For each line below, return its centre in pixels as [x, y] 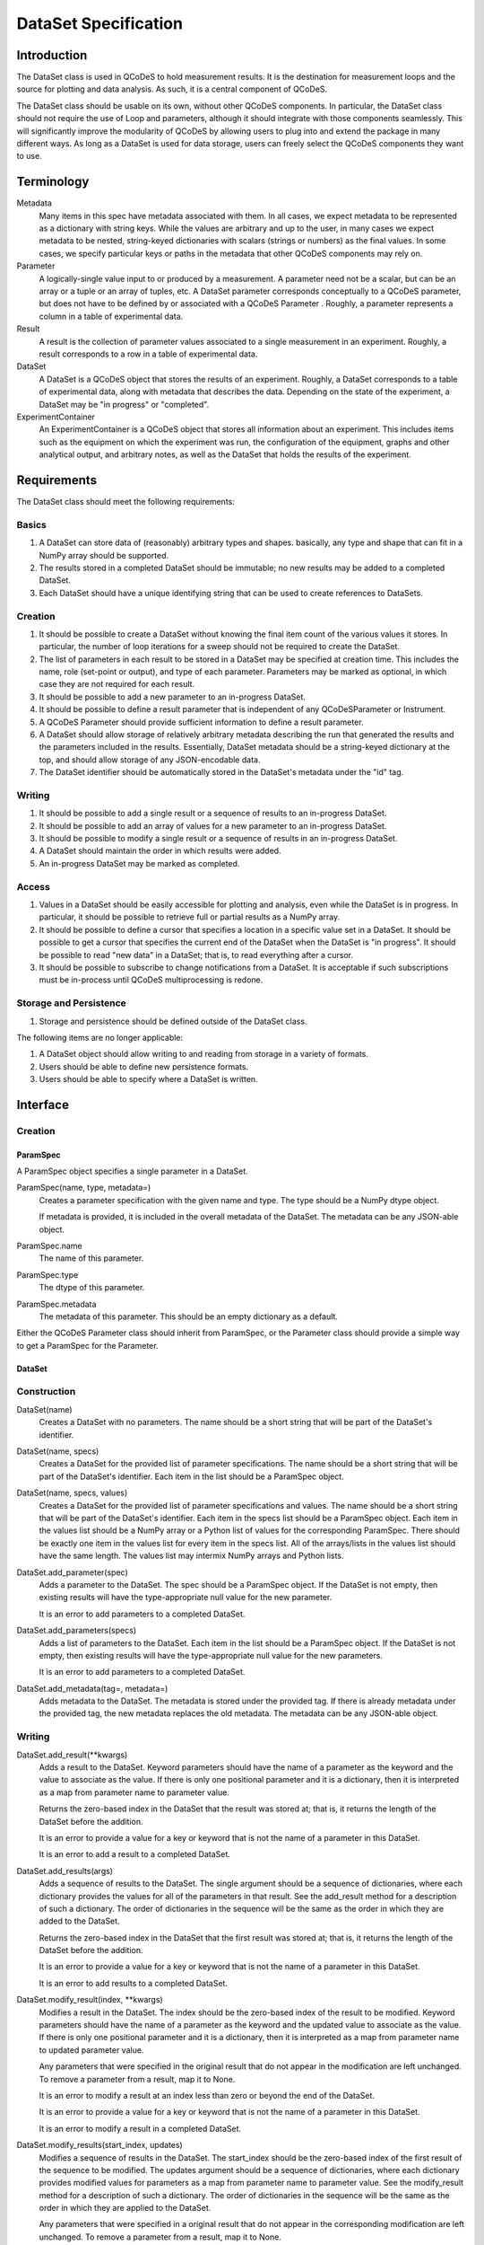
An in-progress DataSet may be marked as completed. [139, 863]
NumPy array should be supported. [104, 555]
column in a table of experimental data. [111, 316]
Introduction [52, 55]
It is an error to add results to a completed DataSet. [134, 1983]
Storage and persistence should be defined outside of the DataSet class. [173, 1021]
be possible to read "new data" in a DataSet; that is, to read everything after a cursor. [196, 955]
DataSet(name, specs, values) [72, 1493]
